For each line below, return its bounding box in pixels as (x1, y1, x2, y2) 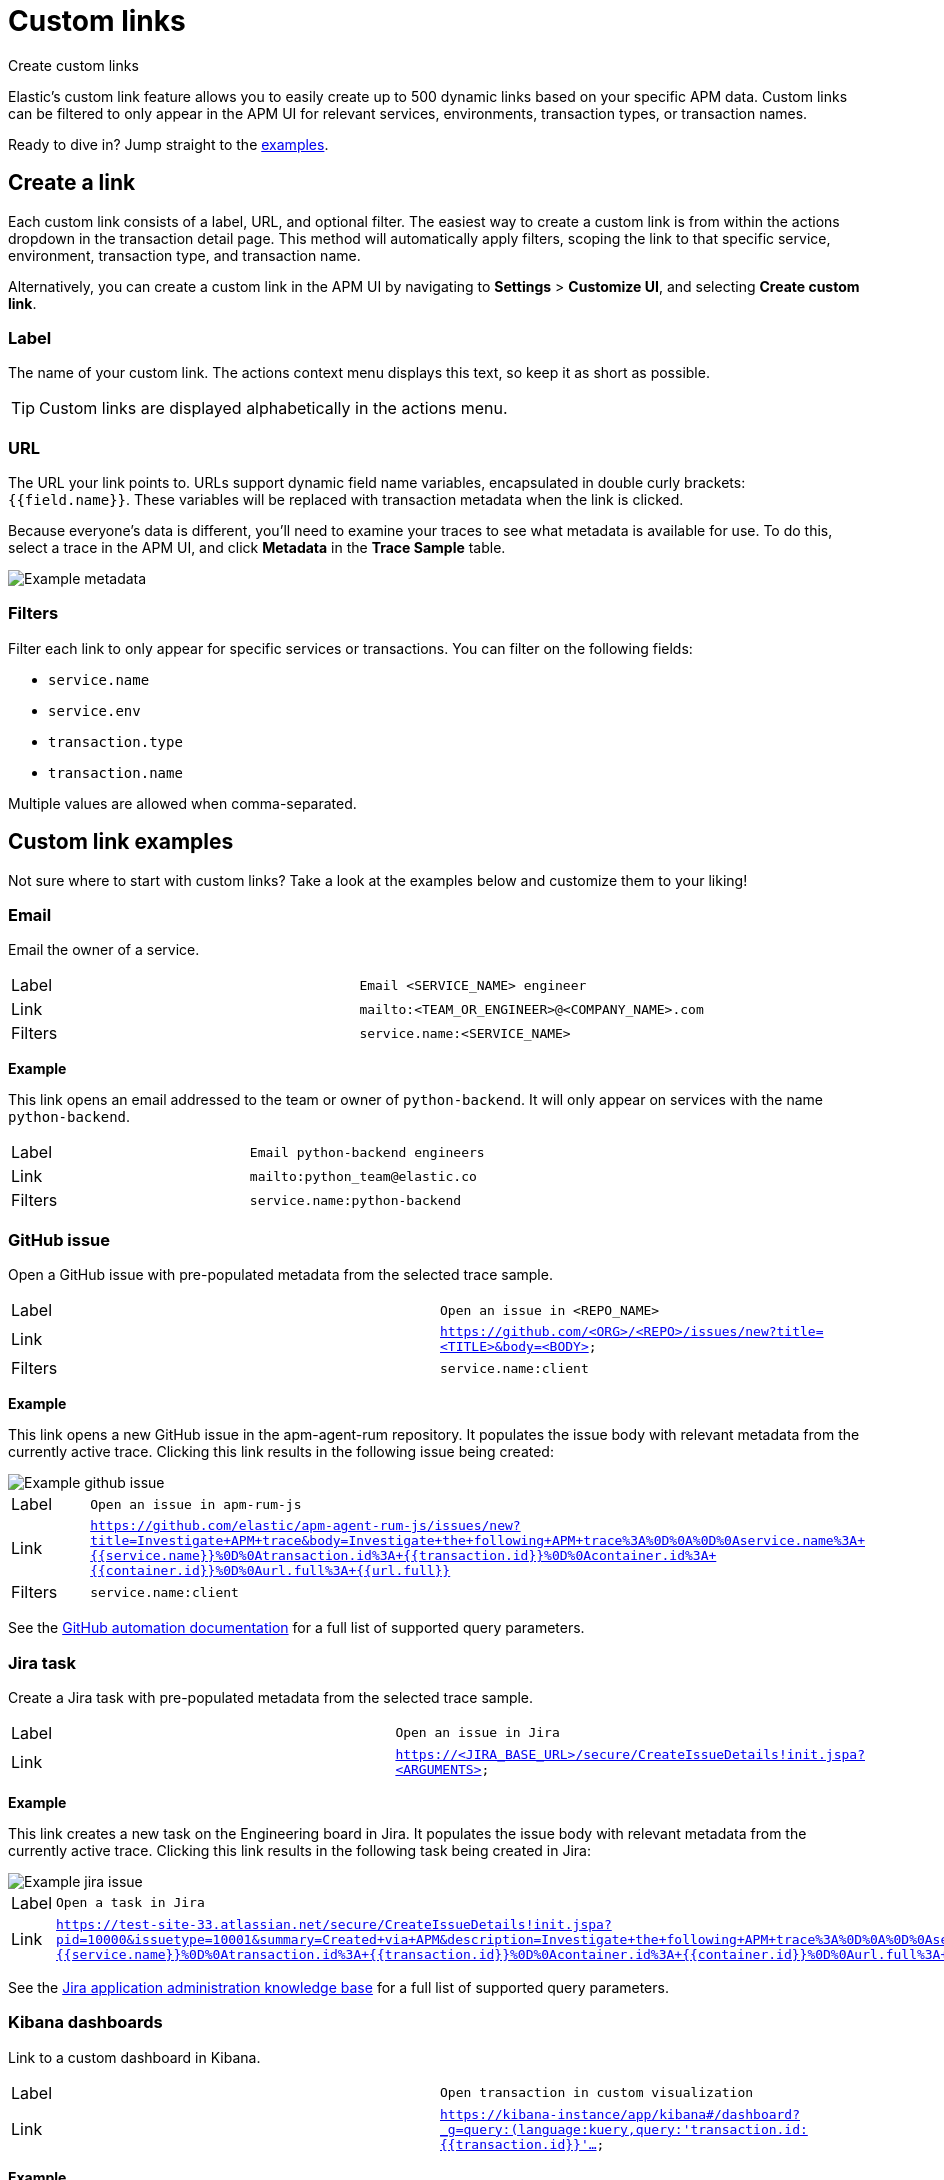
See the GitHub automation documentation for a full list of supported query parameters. (8, 1619, 585, 1637)
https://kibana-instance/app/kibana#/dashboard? (440, 2106, 801, 2122)
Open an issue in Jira (395, 1725, 560, 1741)
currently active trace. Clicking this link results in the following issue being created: (8, 1443, 554, 1461)
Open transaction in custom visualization (440, 2085, 754, 2101)
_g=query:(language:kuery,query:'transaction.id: (440, 2121, 808, 2137)
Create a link (8, 170, 136, 196)
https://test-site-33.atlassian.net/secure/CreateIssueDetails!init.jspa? (56, 1916, 612, 1932)
